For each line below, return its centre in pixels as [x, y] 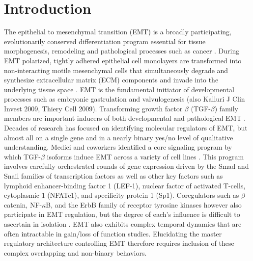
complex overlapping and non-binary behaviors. [75, 252]
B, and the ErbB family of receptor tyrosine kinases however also [144, 204]
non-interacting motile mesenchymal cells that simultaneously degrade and [116, 70]
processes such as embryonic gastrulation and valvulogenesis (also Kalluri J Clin [125, 99]
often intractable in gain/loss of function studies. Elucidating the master [113, 233]
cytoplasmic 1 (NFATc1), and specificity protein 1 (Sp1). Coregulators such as [122, 195]
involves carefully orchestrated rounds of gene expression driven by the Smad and [126, 166]
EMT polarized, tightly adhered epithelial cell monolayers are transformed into [123, 60]
